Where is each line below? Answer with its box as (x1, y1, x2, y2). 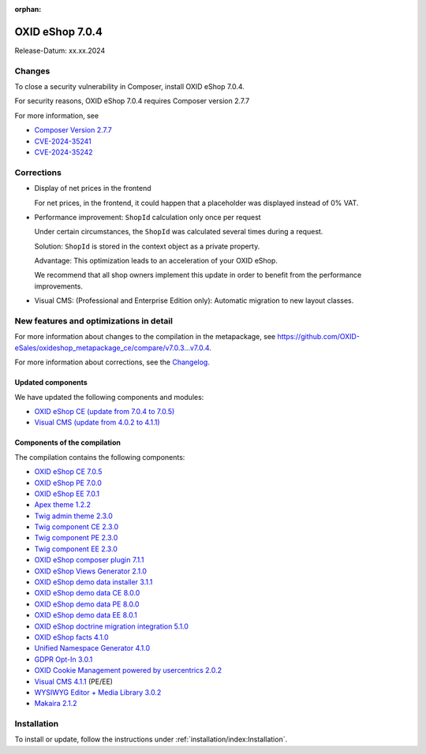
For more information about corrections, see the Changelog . (14, 357, 211, 367)
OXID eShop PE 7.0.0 (34, 478, 103, 487)
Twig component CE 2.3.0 (34, 522, 118, 532)
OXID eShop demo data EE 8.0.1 (34, 610, 137, 620)
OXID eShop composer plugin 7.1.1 (34, 555, 144, 565)
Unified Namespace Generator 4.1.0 (34, 644, 151, 653)
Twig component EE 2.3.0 (34, 544, 118, 554)
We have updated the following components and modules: (14, 392, 204, 401)
